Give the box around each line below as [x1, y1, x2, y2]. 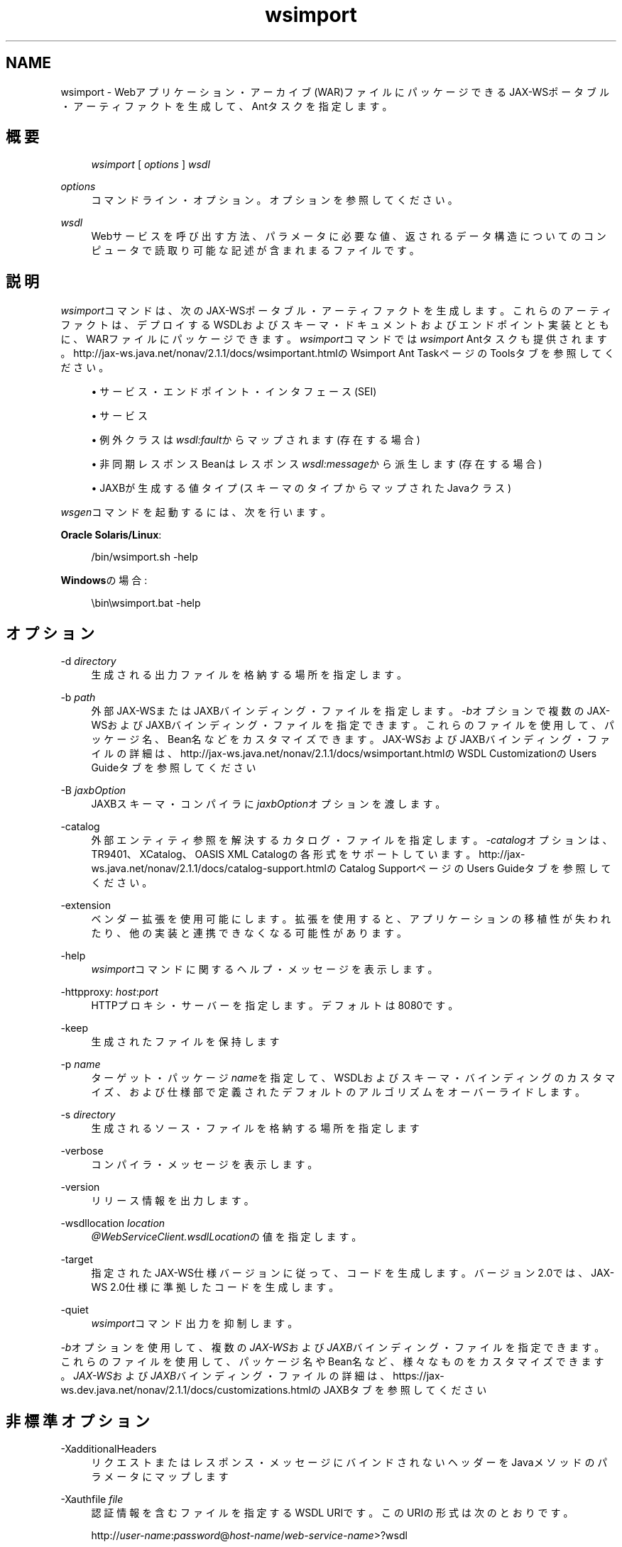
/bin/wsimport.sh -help [91, 551, 198, 563]
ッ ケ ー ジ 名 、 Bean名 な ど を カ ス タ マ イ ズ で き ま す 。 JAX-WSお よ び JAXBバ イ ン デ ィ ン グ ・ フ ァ [91, 733, 610, 746]
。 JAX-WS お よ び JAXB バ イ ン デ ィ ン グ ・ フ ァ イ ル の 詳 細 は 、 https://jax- [60, 1370, 444, 1382]
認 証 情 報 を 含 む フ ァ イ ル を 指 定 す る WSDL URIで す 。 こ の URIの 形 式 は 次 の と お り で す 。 [91, 1506, 574, 1519]
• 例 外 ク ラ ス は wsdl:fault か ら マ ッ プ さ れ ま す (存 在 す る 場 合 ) [91, 434, 420, 446]
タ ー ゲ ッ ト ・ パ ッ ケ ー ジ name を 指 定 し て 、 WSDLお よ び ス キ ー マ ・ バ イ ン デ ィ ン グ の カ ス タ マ [91, 1072, 616, 1084]
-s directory [60, 1108, 116, 1121]
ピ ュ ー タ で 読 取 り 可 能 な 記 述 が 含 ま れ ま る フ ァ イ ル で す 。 [91, 244, 420, 257]
